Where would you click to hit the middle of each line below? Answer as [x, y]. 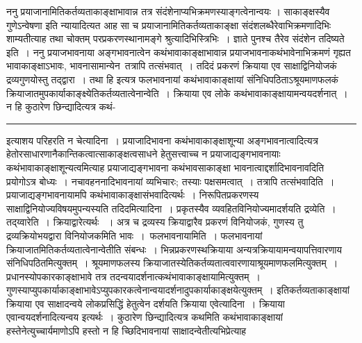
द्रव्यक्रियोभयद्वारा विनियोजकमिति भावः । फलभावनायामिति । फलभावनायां [134, 235]
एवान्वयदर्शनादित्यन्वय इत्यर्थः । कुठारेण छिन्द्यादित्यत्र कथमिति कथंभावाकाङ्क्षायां [145, 317]
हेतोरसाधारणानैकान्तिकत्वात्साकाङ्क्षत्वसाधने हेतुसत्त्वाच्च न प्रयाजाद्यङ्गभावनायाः [143, 154]
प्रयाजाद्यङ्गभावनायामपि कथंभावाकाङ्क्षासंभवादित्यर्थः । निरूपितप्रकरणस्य [133, 195]
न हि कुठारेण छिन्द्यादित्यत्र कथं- [61, 107]
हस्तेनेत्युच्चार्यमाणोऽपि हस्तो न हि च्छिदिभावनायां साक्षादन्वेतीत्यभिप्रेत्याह [126, 331]
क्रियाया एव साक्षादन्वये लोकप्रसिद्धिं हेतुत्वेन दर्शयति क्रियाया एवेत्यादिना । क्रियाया [146, 303]
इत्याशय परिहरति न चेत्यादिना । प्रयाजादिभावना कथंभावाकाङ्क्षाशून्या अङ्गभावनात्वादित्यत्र [162, 140]
